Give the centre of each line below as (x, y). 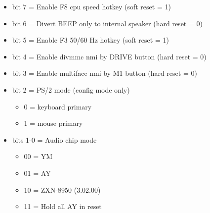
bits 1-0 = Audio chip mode (54, 139)
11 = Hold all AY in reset (63, 206)
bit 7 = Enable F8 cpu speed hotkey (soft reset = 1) (91, 6)
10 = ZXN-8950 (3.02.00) (62, 189)
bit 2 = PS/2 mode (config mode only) (71, 89)
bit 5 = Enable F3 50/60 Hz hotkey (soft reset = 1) (90, 40)
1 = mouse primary (53, 123)
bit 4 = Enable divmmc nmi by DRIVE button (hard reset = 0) (109, 56)
